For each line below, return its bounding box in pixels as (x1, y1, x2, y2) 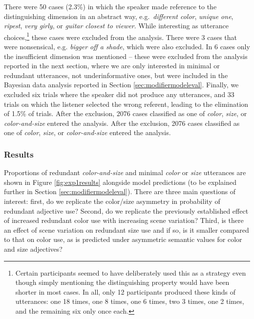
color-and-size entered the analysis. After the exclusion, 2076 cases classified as (4, 118, 240, 128)
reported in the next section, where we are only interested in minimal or (4, 60, 220, 71)
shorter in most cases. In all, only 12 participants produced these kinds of (15, 286, 236, 297)
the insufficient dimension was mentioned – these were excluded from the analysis (4, 51, 248, 61)
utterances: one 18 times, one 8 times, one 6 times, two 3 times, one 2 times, (15, 296, 244, 306)
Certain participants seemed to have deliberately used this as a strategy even (15, 267, 246, 278)
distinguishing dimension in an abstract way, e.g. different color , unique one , (4, 11, 233, 21)
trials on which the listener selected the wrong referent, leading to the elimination (4, 99, 249, 109)
